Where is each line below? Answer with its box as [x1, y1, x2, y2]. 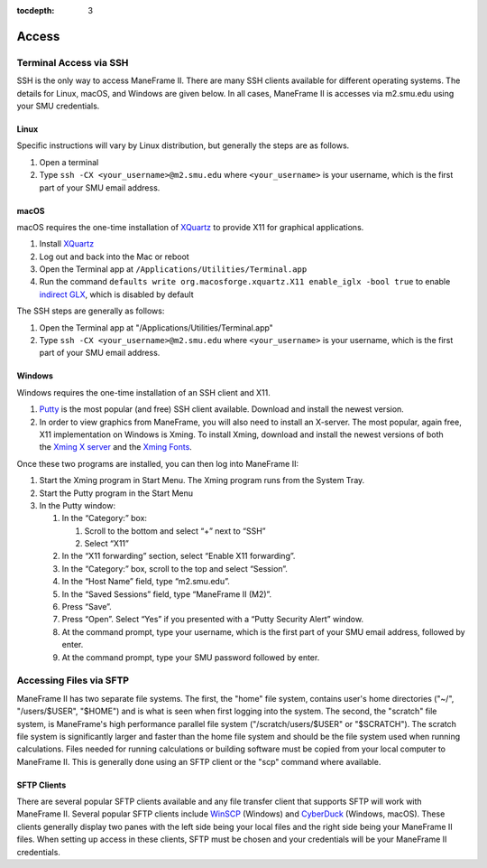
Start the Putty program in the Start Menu [39, 488, 194, 499]
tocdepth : [16, 5, 55, 15]
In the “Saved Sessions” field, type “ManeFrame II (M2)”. [61, 588, 272, 600]
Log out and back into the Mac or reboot [39, 251, 189, 262]
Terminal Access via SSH [16, 56, 129, 69]
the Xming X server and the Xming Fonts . [39, 442, 193, 453]
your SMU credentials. [16, 100, 100, 111]
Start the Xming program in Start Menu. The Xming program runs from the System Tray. [39, 475, 365, 486]
